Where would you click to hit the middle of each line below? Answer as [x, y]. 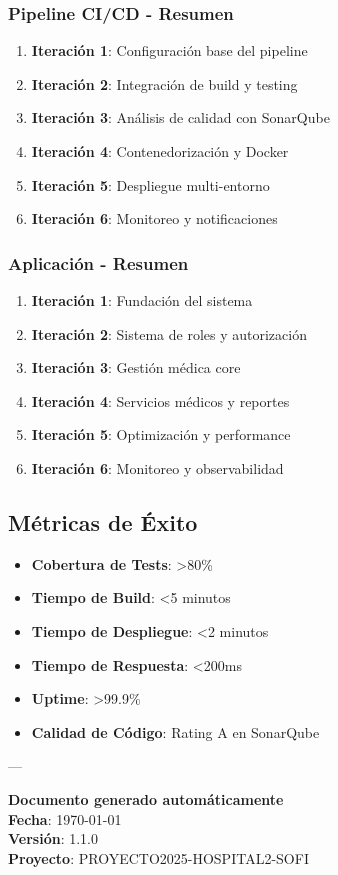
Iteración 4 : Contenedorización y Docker [160, 151]
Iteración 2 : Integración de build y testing [164, 83]
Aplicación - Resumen [98, 262]
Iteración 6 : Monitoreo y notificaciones [154, 218]
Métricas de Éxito [103, 521]
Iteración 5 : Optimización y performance [161, 434]
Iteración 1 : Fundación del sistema [142, 300]
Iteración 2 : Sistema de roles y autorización [169, 333]
